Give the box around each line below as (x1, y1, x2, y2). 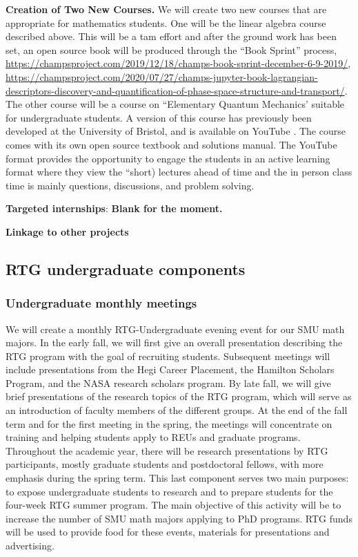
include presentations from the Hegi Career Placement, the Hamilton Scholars (6, 362, 335, 377)
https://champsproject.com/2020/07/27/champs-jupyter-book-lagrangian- (6, 69, 318, 84)
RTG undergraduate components (6, 258, 246, 279)
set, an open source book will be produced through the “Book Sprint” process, (6, 42, 337, 57)
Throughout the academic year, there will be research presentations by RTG (6, 443, 328, 457)
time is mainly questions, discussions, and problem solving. (6, 178, 255, 192)
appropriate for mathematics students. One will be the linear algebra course (6, 15, 326, 30)
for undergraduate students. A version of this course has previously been (6, 110, 312, 124)
